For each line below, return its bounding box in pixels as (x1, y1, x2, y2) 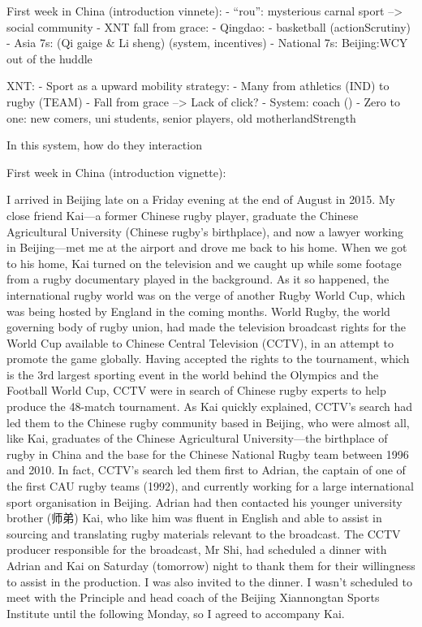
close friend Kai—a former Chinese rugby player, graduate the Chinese (6, 206, 359, 223)
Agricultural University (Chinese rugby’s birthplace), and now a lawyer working (6, 223, 403, 240)
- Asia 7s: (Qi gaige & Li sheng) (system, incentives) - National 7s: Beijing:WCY (6, 34, 408, 51)
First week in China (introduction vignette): (6, 163, 226, 180)
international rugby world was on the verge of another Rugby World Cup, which (6, 286, 406, 303)
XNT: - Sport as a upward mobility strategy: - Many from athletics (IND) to (6, 77, 390, 94)
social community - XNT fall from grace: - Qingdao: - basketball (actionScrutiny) (6, 18, 411, 35)
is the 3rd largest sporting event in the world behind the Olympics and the (6, 365, 379, 383)
